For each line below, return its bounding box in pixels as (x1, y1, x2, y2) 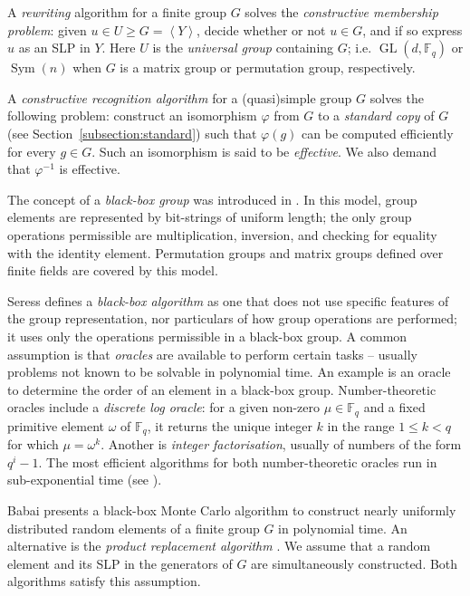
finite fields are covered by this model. (7, 261, 218, 280)
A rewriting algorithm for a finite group (7, 3, 226, 21)
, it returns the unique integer (147, 416, 312, 435)
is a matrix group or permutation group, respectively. (120, 58, 416, 77)
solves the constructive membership (245, 3, 438, 21)
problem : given (7, 20, 87, 39)
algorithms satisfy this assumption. (7, 572, 201, 591)
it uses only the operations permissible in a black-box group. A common (7, 326, 408, 345)
